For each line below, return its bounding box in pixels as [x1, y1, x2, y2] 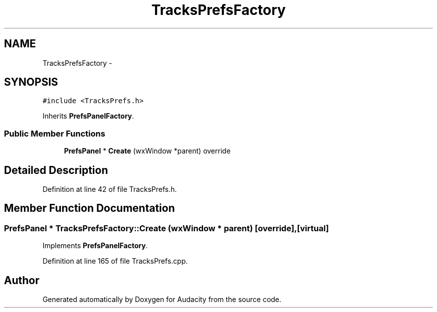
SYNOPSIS [4, 76, 58, 89]
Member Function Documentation [4, 202, 175, 215]
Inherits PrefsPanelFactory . [42, 112, 134, 121]
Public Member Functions [4, 128, 105, 139]
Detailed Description [4, 163, 108, 176]
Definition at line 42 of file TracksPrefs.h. [42, 185, 177, 194]
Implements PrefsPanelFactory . [42, 241, 148, 250]
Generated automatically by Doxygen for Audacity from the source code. [42, 295, 281, 304]
